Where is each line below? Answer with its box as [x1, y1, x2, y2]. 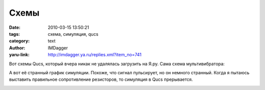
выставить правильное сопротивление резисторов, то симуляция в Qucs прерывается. [9, 76, 193, 83]
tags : [9, 31, 20, 37]
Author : [9, 45, 26, 51]
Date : [9, 24, 21, 30]
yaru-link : [9, 52, 29, 58]
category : [9, 38, 30, 44]
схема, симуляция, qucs [48, 31, 99, 37]
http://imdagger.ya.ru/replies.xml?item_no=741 [48, 52, 142, 58]
